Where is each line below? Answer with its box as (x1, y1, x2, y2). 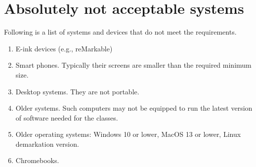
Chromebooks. (15, 155, 59, 166)
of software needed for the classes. (15, 112, 118, 123)
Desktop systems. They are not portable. (15, 86, 139, 96)
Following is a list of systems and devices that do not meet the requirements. (4, 27, 237, 37)
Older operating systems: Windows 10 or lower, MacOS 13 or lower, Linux (15, 129, 241, 139)
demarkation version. (15, 138, 79, 149)
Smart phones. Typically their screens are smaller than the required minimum (15, 60, 252, 70)
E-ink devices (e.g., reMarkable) (15, 43, 113, 53)
